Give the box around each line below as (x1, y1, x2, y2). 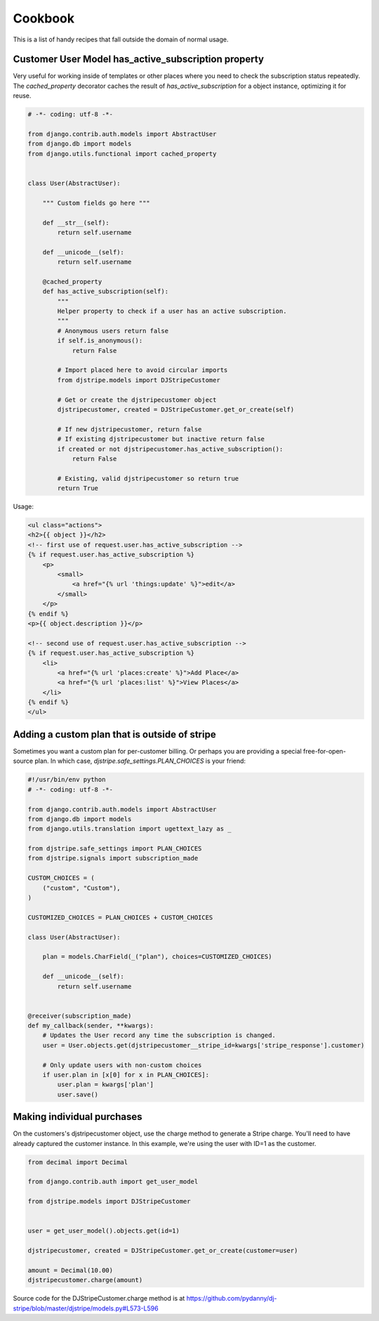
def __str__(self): (42, 219, 110, 226)
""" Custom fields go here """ (42, 199, 150, 207)
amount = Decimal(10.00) (27, 1266, 114, 1274)
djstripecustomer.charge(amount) (27, 1276, 143, 1284)
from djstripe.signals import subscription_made (27, 854, 199, 863)
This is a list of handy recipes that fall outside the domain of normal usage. (13, 35, 229, 44)
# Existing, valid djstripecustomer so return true (57, 475, 239, 482)
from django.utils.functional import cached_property (27, 150, 217, 157)
